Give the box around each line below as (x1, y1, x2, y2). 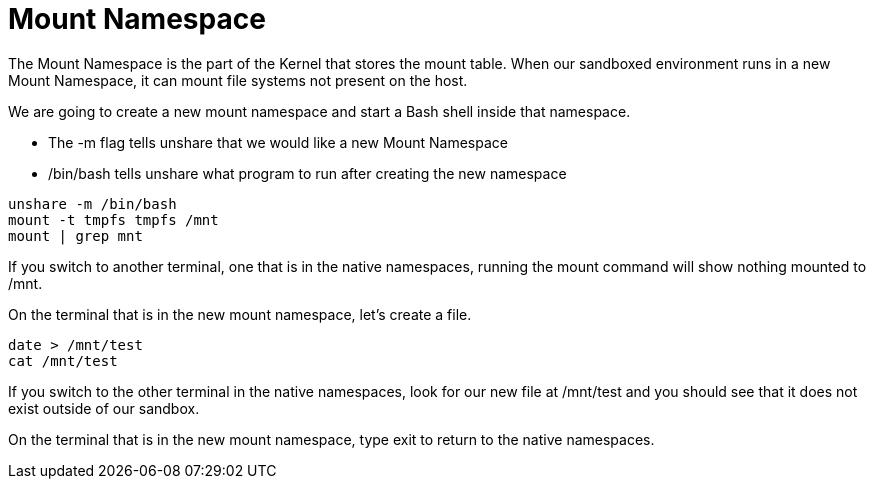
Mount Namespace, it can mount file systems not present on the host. (8, 71, 468, 89)
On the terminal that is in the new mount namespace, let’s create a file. (8, 305, 472, 323)
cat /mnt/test (8, 352, 118, 369)
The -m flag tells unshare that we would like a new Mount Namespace (48, 133, 508, 151)
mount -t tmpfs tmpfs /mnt (8, 211, 219, 228)
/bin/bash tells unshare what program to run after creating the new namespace (48, 164, 567, 182)
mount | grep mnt (8, 227, 143, 244)
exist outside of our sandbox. (8, 399, 200, 417)
